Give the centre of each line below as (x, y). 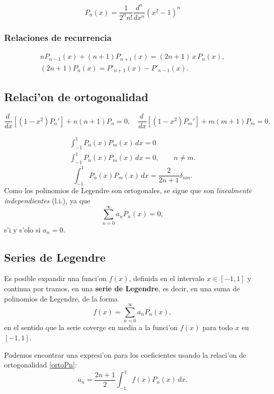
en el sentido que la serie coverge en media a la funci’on (91, 327)
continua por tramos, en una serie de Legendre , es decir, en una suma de (122, 288)
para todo (218, 327)
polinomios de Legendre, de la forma (61, 298)
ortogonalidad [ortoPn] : (41, 365)
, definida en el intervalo (167, 278)
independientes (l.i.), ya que (47, 200)
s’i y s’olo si (22, 229)
